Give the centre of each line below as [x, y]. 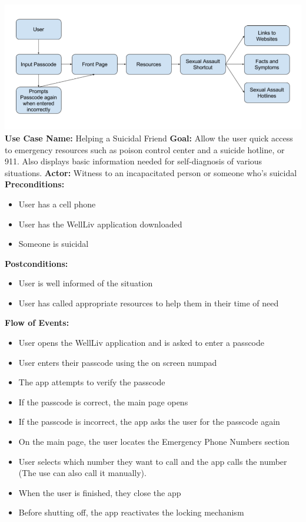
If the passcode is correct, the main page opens [103, 402]
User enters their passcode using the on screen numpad [118, 362]
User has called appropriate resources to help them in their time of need [149, 303]
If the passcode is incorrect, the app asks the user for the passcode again [149, 422]
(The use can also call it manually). [82, 473]
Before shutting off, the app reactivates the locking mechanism [131, 512]
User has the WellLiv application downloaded [100, 224]
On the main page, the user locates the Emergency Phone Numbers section [154, 442]
